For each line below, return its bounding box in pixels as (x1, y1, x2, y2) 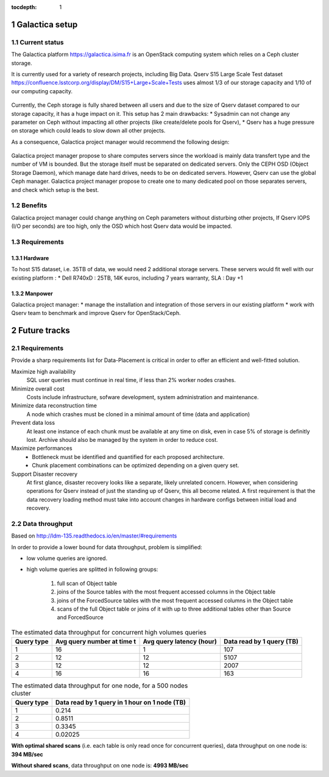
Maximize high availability (11, 367, 76, 375)
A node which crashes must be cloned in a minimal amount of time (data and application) (26, 410, 250, 417)
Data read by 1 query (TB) (223, 637, 299, 646)
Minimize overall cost (11, 385, 65, 392)
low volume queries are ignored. (26, 555, 108, 562)
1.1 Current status (11, 38, 64, 46)
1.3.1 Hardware (11, 254, 49, 261)
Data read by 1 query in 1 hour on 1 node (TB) (55, 698, 186, 707)
